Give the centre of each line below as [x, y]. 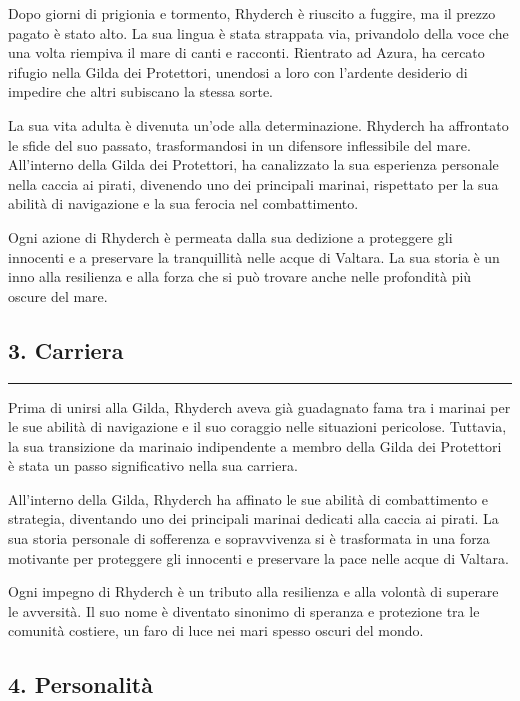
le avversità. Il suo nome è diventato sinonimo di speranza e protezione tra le [244, 610]
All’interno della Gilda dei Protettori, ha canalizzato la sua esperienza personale [253, 164]
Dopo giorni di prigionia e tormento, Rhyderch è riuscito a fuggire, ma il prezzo [252, 13]
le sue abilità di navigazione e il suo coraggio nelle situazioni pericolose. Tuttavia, [257, 426]
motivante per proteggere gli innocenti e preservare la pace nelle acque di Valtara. [258, 557]
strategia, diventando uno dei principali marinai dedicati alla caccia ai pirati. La [253, 518]
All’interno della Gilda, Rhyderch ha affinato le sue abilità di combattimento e [248, 498]
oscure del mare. [58, 295]
